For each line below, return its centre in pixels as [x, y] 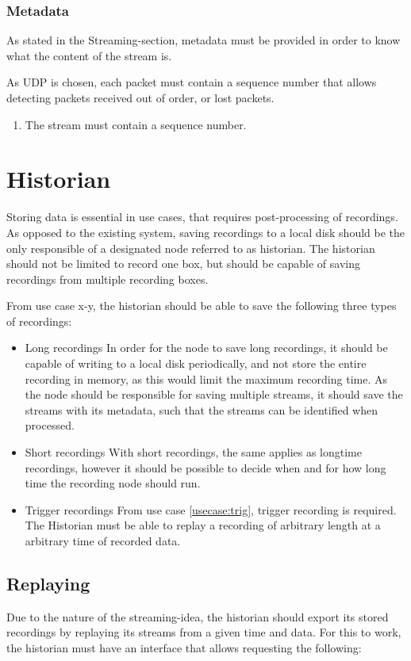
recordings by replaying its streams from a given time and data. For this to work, [204, 632]
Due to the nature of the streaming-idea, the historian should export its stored [198, 616]
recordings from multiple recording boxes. [108, 279]
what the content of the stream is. [89, 55]
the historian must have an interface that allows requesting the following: [184, 647]
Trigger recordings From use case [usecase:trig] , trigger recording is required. [211, 509]
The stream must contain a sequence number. [136, 124]
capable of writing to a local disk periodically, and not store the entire [196, 363]
